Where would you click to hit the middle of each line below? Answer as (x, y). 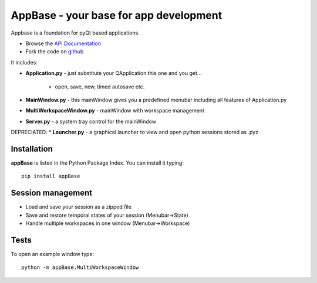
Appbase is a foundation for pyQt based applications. (75, 33)
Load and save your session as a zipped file (79, 207)
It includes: (24, 62)
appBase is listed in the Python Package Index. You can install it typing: (97, 163)
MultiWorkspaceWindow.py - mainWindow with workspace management (115, 111)
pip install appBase (51, 176)
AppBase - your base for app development (117, 15)
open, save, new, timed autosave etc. (100, 86)
